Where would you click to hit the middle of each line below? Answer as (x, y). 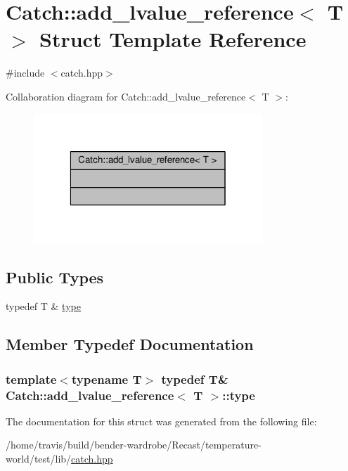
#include (25, 73)
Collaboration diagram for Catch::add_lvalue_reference (126, 96)
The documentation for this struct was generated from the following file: (161, 421)
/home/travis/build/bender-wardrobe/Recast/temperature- (134, 445)
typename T (107, 379)
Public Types (55, 277)
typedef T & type (43, 306)
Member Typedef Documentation (130, 344)
